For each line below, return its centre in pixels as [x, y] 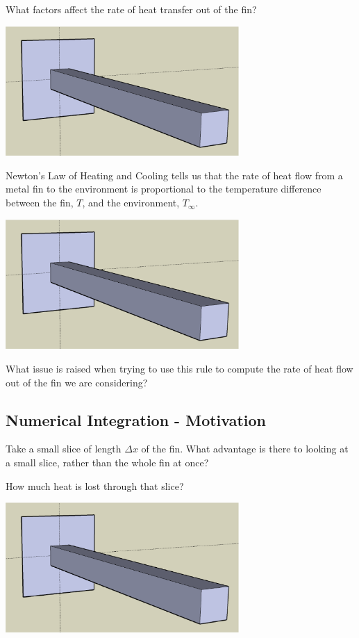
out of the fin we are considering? [77, 382]
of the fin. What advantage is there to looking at [245, 449]
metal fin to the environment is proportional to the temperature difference [164, 189]
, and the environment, [131, 203]
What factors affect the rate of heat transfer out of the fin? [131, 9]
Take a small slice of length [64, 449]
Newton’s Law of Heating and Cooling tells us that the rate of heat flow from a [174, 175]
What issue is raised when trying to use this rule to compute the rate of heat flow [179, 368]
